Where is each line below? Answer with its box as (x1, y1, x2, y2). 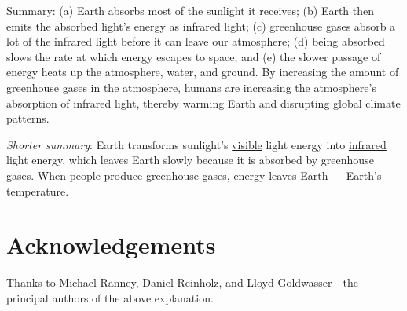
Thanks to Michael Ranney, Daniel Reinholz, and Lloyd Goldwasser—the (6, 274, 358, 291)
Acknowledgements (6, 229, 216, 261)
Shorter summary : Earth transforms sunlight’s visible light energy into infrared (6, 136, 387, 152)
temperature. (6, 182, 69, 199)
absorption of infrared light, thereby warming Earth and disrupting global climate (6, 94, 401, 111)
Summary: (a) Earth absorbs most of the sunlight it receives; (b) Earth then (6, 2, 375, 18)
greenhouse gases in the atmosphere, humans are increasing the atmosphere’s (6, 79, 376, 95)
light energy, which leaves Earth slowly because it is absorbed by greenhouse (6, 152, 374, 168)
